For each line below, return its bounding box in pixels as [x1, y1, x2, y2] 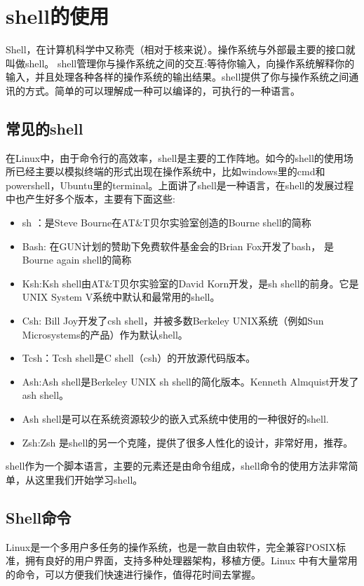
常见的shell [6, 117, 83, 139]
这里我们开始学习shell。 [34, 472, 143, 486]
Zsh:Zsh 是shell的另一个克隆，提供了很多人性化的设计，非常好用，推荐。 [22, 435, 353, 449]
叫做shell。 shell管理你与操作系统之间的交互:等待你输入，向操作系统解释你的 [6, 55, 355, 70]
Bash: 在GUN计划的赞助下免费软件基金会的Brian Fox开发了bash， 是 [22, 238, 335, 253]
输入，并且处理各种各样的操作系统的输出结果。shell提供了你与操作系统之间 [6, 69, 349, 84]
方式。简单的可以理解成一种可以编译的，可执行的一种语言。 [25, 83, 300, 97]
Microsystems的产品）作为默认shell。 [22, 327, 188, 341]
